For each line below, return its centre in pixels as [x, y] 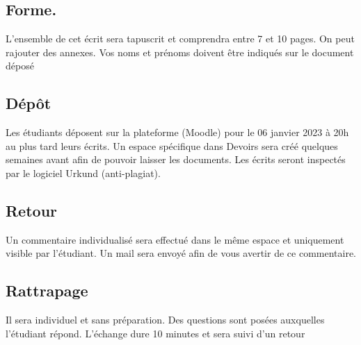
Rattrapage [47, 291]
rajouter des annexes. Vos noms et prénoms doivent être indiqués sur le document [180, 52]
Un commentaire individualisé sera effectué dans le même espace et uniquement [175, 239]
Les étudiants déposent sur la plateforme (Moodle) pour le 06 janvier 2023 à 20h [177, 132]
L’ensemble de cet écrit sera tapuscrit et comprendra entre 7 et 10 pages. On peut [180, 39]
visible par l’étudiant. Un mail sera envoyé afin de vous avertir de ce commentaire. [181, 253]
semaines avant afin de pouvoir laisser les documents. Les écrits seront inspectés [176, 159]
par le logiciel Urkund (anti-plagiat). [83, 172]
